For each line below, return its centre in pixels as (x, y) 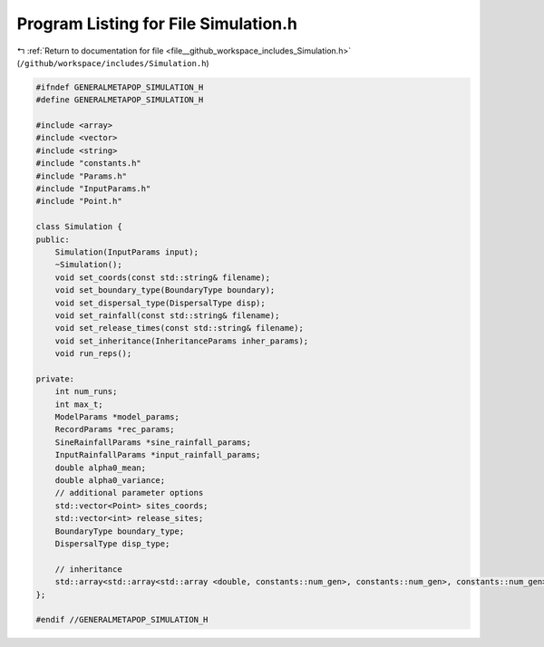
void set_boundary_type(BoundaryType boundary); (165, 290)
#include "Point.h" (79, 201)
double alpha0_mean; (101, 468)
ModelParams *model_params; (117, 417)
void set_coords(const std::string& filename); (163, 277)
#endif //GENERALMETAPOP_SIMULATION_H (122, 620)
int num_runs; (86, 391)
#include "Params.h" (81, 176)
